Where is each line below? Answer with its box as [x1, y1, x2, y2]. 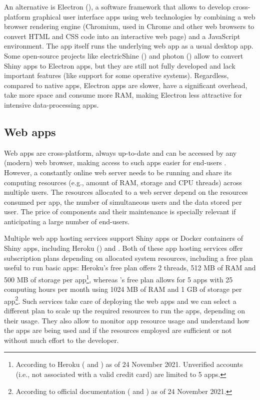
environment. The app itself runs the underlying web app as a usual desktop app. [4, 41, 253, 51]
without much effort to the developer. [4, 334, 119, 345]
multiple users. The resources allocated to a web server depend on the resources [4, 187, 248, 197]
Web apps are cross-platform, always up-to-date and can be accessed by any [4, 147, 237, 158]
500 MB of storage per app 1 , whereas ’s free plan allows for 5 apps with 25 [4, 272, 233, 284]
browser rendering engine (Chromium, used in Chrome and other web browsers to [4, 21, 254, 32]
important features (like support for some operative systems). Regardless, [4, 70, 229, 81]
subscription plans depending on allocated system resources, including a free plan [4, 252, 253, 263]
